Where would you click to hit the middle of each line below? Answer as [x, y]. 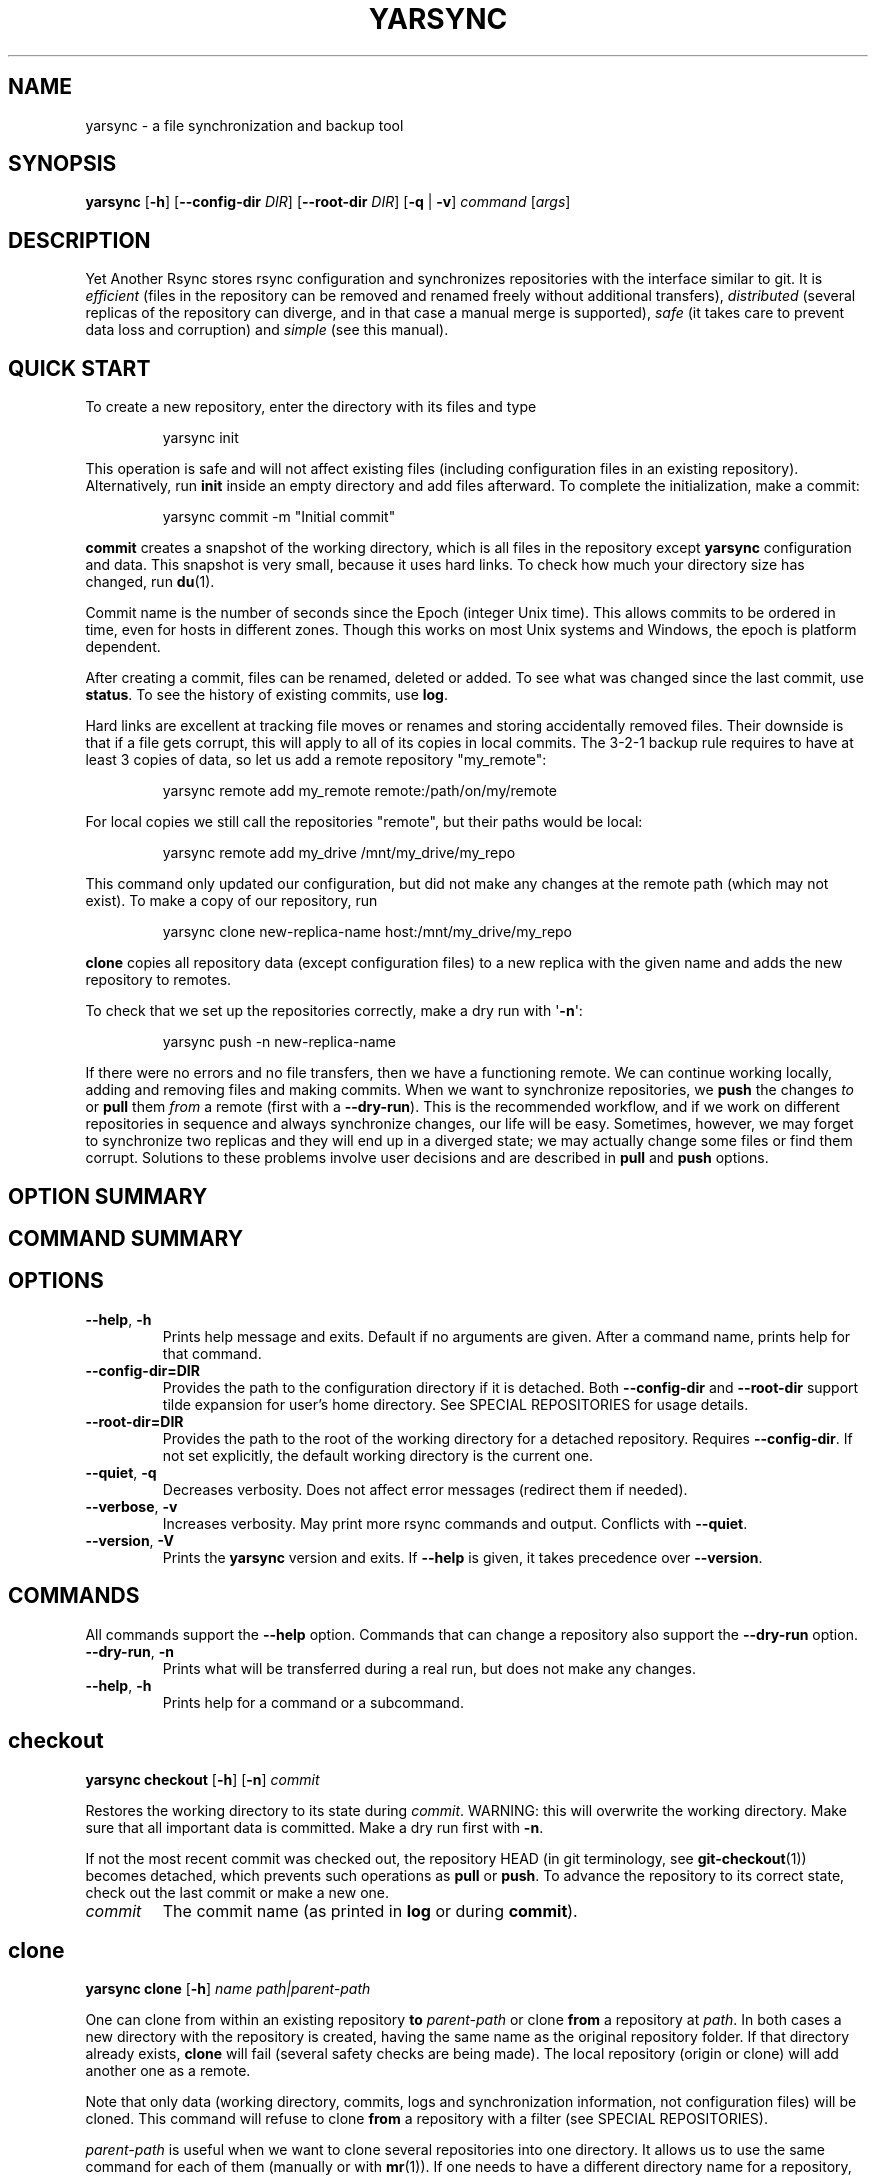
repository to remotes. [158, 980]
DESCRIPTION [79, 240]
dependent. [123, 647]
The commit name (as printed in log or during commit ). [370, 1910]
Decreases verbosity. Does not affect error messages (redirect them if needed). [425, 1489]
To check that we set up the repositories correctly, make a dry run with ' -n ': [334, 1011]
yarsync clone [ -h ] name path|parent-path [228, 1989]
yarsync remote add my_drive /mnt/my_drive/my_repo [339, 853]
